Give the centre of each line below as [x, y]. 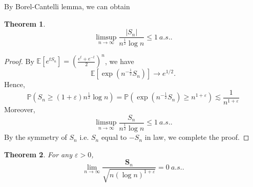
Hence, [15, 84]
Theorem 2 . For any [38, 154]
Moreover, [20, 109]
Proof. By [19, 61]
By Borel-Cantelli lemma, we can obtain [67, 6]
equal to [114, 137]
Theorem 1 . [25, 23]
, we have [120, 61]
